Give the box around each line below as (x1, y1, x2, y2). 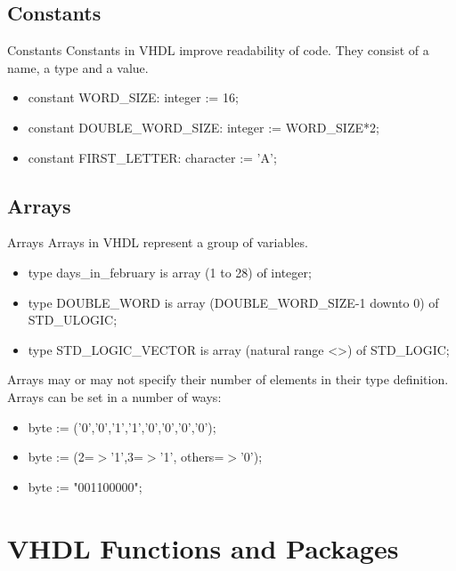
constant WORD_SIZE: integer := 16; (28, 88, 239, 107)
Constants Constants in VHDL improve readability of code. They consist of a (7, 41, 429, 60)
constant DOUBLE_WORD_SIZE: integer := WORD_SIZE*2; (28, 117, 379, 136)
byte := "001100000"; (28, 477, 142, 495)
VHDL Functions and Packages (7, 529, 399, 566)
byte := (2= (28, 447, 94, 466)
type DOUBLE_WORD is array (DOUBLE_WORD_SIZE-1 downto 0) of (28, 293, 439, 311)
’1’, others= (159, 447, 224, 466)
